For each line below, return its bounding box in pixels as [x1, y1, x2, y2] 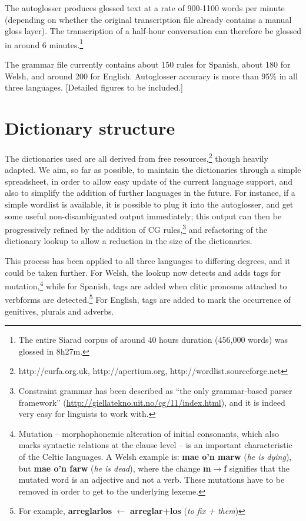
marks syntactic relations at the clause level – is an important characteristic [18, 439, 292, 451]
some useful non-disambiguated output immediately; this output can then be [5, 209, 282, 222]
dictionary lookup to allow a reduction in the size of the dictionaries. [5, 235, 252, 247]
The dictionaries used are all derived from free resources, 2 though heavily [5, 150, 268, 164]
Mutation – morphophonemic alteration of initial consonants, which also [18, 427, 279, 439]
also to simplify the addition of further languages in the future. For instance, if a [5, 186, 295, 199]
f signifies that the [224, 462, 290, 474]
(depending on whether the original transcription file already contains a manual [5, 13, 292, 25]
